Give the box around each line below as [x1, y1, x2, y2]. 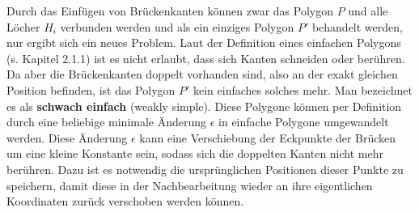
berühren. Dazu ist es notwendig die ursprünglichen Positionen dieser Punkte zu [6, 160, 404, 177]
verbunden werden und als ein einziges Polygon [60, 18, 294, 35]
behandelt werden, [311, 18, 403, 35]
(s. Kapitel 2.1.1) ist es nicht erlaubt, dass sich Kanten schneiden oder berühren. [6, 49, 405, 66]
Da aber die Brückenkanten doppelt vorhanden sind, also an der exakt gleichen [6, 66, 398, 83]
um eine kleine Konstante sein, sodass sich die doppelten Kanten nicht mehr [6, 145, 383, 162]
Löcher [6, 18, 40, 35]
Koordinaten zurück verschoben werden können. [6, 193, 244, 210]
